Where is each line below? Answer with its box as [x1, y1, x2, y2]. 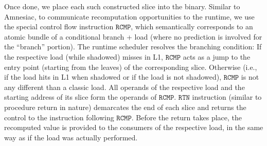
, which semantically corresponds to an [131, 21, 253, 32]
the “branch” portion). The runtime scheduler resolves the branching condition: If [4, 41, 262, 52]
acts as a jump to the [183, 51, 251, 62]
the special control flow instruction [4, 21, 114, 32]
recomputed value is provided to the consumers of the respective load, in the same [4, 122, 263, 133]
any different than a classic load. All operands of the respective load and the [4, 81, 245, 92]
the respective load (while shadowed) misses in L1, [4, 51, 163, 62]
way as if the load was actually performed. [4, 132, 138, 142]
